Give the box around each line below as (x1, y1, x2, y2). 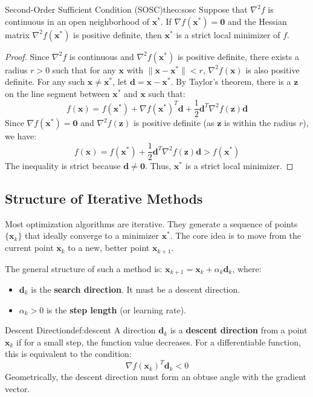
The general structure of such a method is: (5, 262, 163, 275)
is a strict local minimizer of (176, 28, 280, 41)
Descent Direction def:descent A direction (5, 324, 156, 336)
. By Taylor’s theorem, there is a (170, 75, 291, 88)
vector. (5, 382, 30, 395)
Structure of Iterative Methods (5, 189, 203, 208)
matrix (5, 28, 30, 41)
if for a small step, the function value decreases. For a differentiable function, (16, 335, 301, 348)
